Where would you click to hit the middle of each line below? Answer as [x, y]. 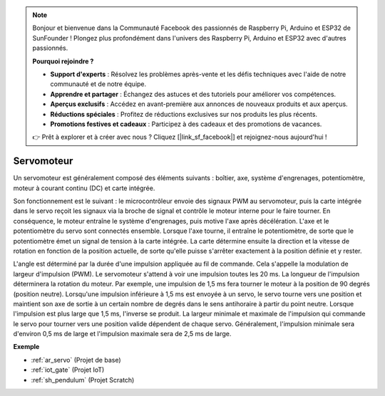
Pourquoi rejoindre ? [63, 61]
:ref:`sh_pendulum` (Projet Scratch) [83, 380]
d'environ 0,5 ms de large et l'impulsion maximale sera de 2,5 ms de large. [122, 334]
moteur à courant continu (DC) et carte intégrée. [84, 188]
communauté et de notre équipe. [98, 84]
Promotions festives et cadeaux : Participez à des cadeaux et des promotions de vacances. [186, 124]
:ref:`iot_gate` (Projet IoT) [68, 370]
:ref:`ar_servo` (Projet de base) [76, 360]
